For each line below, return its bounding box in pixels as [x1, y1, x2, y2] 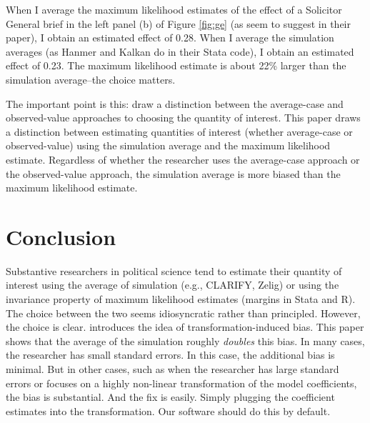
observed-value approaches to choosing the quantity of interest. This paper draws [6, 110, 361, 125]
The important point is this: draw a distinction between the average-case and [6, 96, 344, 111]
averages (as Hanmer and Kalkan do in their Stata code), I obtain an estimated [6, 44, 354, 59]
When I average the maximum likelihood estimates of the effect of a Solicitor [6, 2, 342, 16]
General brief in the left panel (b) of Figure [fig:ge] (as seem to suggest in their [6, 16, 351, 31]
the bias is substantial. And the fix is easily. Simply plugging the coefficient [6, 389, 335, 404]
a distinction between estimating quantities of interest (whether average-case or [6, 124, 353, 139]
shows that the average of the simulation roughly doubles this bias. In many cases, [6, 333, 365, 348]
